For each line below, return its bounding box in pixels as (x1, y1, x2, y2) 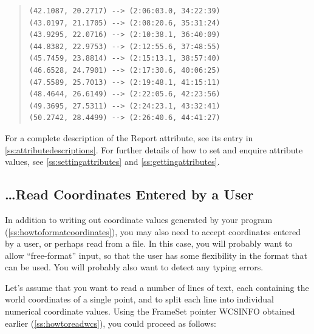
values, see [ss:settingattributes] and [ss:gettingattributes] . (5, 155, 220, 168)
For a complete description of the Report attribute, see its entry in (5, 131, 253, 144)
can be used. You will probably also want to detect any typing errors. (5, 261, 264, 273)
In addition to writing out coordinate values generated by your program (5, 213, 273, 225)
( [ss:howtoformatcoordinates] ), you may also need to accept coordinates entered (5, 225, 301, 238)
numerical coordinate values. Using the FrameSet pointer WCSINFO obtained (5, 305, 295, 318)
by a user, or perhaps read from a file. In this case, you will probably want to (5, 237, 293, 250)
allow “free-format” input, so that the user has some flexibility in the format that (5, 249, 307, 261)
